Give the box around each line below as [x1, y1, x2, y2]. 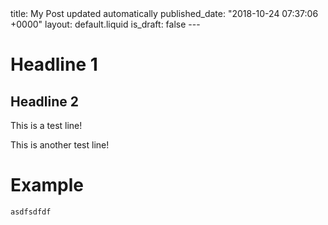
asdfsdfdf [10, 207, 52, 217]
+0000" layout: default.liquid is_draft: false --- [10, 18, 201, 30]
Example [10, 174, 84, 197]
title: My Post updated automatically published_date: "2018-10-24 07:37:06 [10, 8, 319, 19]
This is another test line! [10, 139, 110, 151]
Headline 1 [10, 53, 98, 76]
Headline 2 [10, 93, 79, 110]
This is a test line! [10, 120, 83, 131]
